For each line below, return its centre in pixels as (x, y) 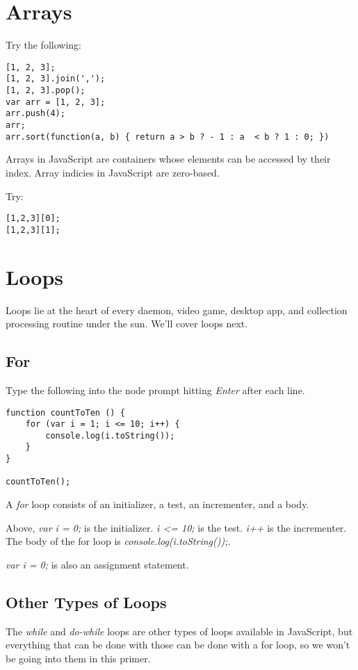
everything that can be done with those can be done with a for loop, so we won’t (178, 645)
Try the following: (43, 45)
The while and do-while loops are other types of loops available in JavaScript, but (179, 631)
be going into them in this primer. (78, 658)
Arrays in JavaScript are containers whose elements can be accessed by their (168, 159)
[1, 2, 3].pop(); (46, 91)
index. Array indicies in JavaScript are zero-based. (113, 172)
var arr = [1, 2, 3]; (56, 102)
